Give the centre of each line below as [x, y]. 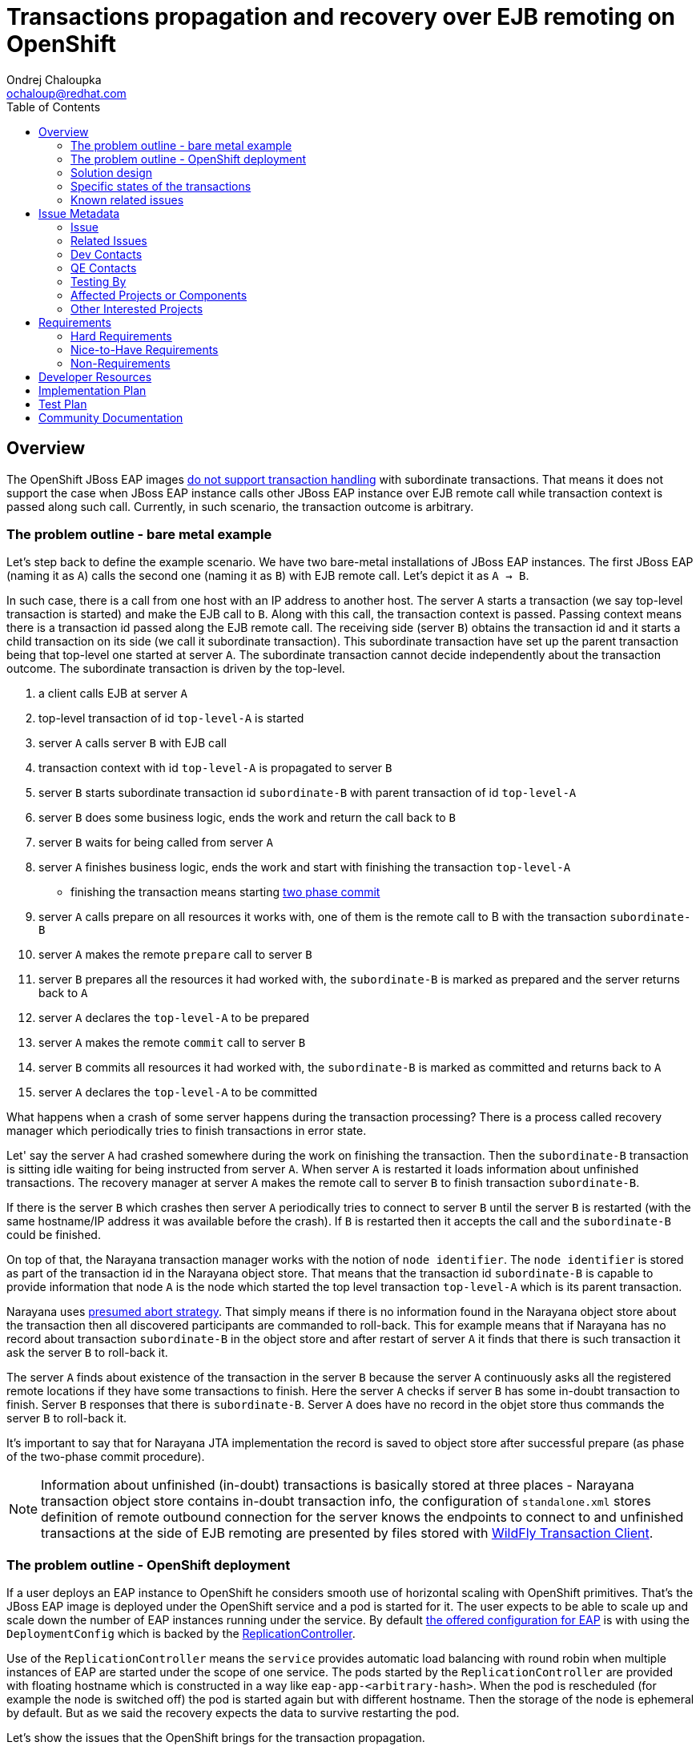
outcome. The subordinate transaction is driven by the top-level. [176, 669]
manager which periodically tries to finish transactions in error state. [187, 1131]
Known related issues [127, 199]
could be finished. [54, 1235]
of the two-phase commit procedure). [106, 1457]
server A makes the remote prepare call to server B [175, 955]
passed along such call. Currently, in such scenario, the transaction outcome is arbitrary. [240, 506]
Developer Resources [95, 376]
